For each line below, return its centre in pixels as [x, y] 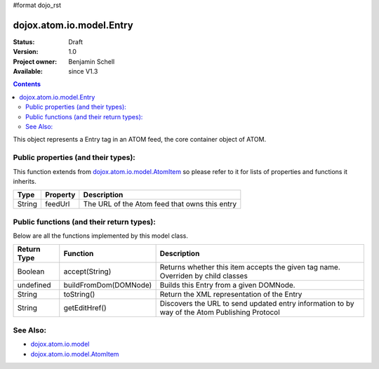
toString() [79, 295]
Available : [28, 72]
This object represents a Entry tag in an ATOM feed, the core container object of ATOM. [140, 140]
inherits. [25, 181]
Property [60, 195]
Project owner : [35, 61]
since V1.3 [83, 72]
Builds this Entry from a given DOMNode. [227, 286]
